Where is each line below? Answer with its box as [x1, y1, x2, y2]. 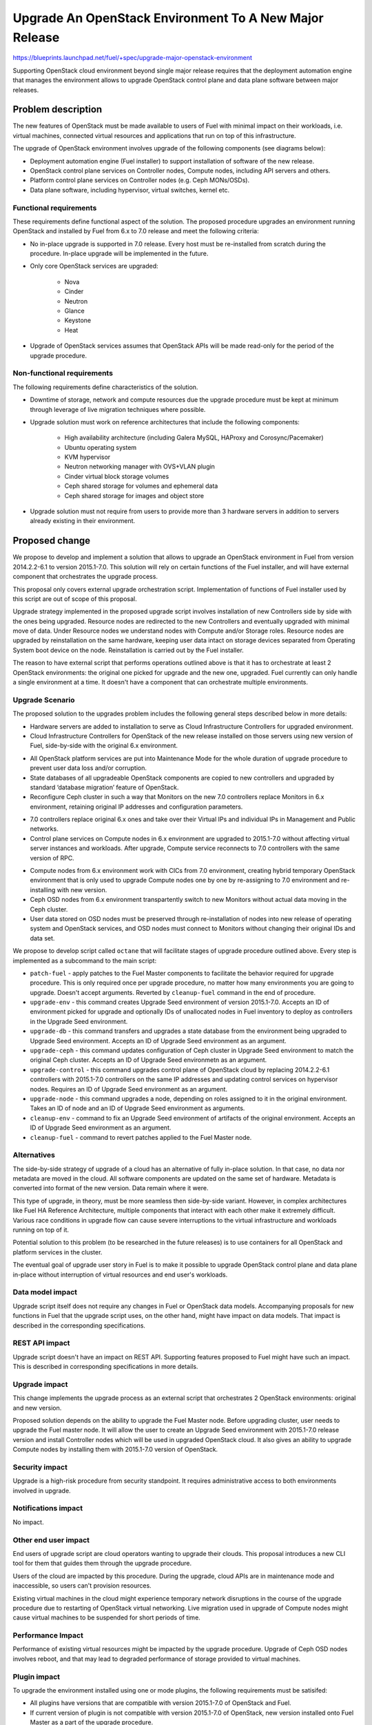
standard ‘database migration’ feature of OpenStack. [30, 783, 179, 791]
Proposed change [12, 535, 91, 546]
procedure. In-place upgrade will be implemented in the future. [30, 249, 209, 258]
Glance [64, 307, 85, 315]
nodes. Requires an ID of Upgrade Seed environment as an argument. [30, 1085, 227, 1093]
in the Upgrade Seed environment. [30, 1017, 128, 1025]
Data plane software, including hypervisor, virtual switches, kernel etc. [30, 186, 230, 194]
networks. [30, 825, 59, 833]
